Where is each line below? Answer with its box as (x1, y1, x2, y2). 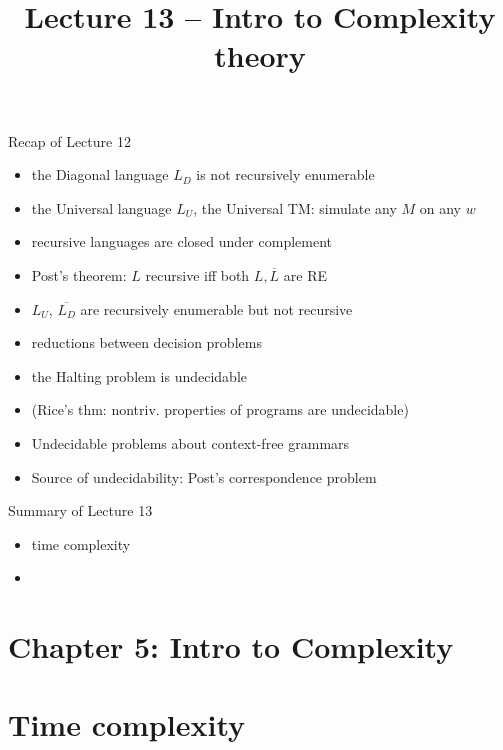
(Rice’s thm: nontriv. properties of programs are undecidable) (31, 399, 409, 420)
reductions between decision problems (31, 332, 262, 353)
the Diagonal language (31, 164, 169, 185)
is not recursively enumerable (196, 164, 375, 185)
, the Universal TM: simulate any (193, 197, 397, 218)
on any (419, 197, 461, 218)
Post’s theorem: (31, 264, 127, 285)
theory (214, 35, 306, 76)
